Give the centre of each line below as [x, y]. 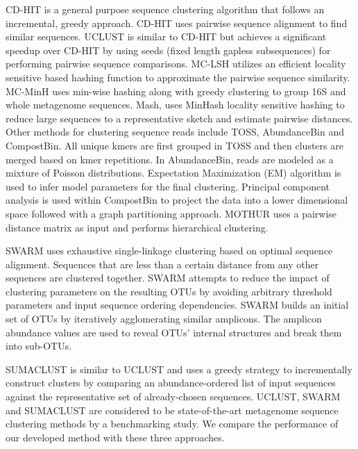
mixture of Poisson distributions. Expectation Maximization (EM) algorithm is [173, 173]
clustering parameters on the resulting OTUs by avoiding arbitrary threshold [169, 291]
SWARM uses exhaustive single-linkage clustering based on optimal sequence [169, 251]
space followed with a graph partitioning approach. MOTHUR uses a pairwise [171, 213]
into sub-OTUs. [39, 346]
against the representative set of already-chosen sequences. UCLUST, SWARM [173, 397]
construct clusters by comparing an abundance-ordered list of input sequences [171, 383]
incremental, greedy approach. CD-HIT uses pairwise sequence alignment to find [177, 23]
